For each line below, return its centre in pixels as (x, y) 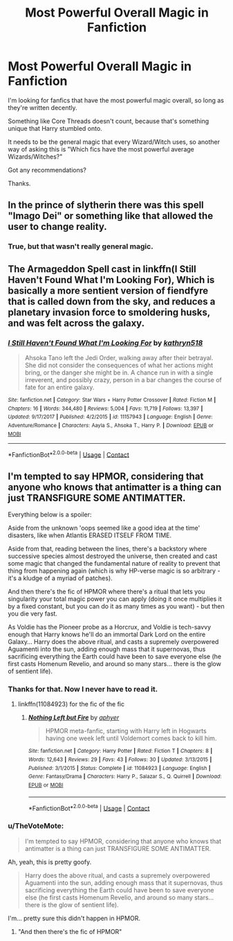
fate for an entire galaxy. (59, 387)
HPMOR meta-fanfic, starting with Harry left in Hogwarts (126, 731)
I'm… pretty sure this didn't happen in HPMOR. (74, 918)
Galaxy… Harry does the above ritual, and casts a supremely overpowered (113, 642)
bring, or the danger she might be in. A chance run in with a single (119, 373)
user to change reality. (57, 227)
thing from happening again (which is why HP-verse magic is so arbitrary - (114, 571)
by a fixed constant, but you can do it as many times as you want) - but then (116, 607)
